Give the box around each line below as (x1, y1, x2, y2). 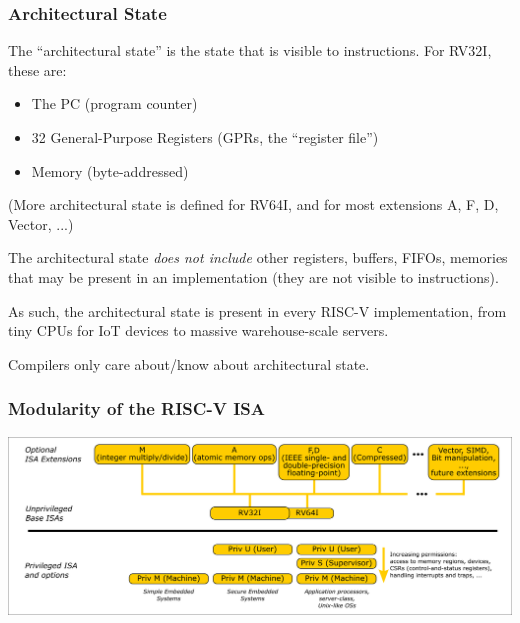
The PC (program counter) (31, 93, 198, 114)
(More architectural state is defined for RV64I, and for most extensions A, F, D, (8, 194, 499, 215)
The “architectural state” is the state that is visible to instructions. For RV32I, (8, 40, 492, 61)
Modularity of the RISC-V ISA (8, 396, 265, 421)
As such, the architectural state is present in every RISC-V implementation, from (8, 300, 507, 321)
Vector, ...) (8, 213, 74, 234)
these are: (8, 59, 67, 80)
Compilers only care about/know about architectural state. (8, 353, 370, 374)
